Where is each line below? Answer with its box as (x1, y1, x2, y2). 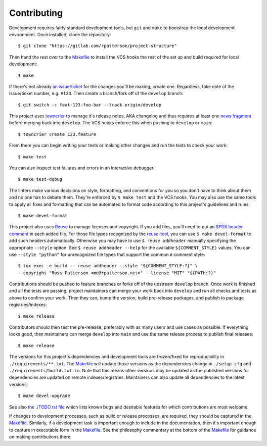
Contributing (9, 7, 63, 18)
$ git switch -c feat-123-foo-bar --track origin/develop (18, 102, 162, 107)
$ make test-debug (18, 176, 63, 182)
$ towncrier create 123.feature (18, 131, 96, 137)
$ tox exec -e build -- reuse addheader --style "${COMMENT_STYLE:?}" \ (18, 263, 198, 269)
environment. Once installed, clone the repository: (9, 31, 111, 37)
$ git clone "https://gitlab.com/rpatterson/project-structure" (18, 43, 178, 49)
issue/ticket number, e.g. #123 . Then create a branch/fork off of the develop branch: (9, 91, 183, 97)
